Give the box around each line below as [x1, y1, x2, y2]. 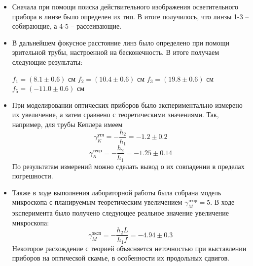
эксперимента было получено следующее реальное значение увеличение [12, 208, 229, 218]
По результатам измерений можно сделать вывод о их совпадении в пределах [12, 161, 245, 171]
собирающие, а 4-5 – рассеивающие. [12, 21, 122, 31]
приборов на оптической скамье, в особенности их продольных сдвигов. [12, 253, 229, 263]
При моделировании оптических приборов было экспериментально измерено [12, 99, 243, 110]
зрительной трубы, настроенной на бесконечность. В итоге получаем [12, 47, 219, 57]
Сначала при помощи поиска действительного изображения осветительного [12, 1, 238, 11]
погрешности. [12, 171, 53, 181]
